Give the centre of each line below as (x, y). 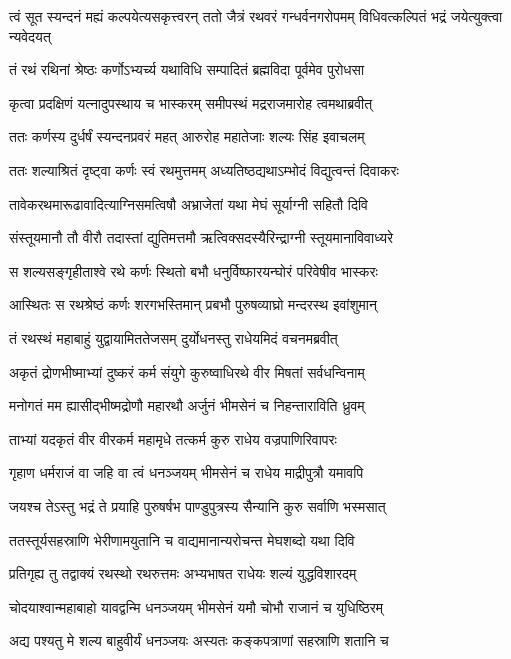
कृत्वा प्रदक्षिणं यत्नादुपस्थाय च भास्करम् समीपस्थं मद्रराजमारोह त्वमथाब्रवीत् (191, 102)
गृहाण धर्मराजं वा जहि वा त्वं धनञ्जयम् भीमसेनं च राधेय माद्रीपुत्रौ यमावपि (186, 472)
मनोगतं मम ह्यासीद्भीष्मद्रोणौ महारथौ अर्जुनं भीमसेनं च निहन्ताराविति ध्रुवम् (187, 405)
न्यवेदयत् (30, 35)
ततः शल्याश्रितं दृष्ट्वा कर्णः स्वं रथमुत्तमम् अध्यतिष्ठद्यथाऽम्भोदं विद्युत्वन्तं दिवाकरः (204, 169)
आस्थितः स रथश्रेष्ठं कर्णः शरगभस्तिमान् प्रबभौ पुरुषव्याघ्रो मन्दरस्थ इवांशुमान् (193, 304)
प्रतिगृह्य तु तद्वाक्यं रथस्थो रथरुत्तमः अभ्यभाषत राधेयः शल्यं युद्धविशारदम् (183, 573)
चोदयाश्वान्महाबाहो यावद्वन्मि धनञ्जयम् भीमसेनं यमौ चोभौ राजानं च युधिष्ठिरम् (196, 606)
